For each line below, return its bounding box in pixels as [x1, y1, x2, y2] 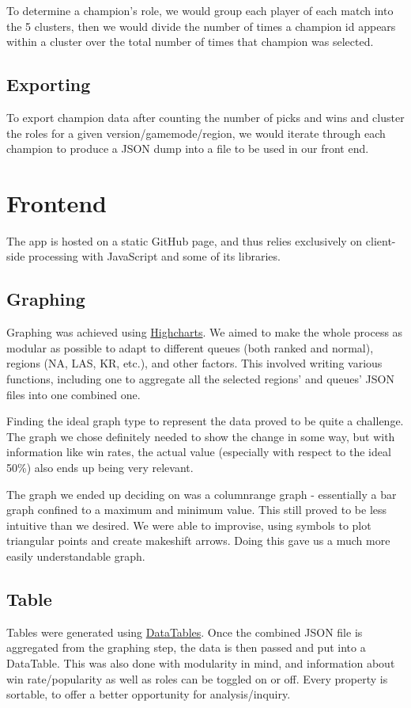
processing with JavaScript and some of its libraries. [28, 248, 281, 265]
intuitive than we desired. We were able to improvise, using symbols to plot [6, 516, 371, 533]
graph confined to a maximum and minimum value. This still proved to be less [6, 501, 387, 518]
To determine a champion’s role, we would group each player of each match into [6, 2, 394, 18]
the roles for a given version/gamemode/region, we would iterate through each [6, 124, 386, 141]
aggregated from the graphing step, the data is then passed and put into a [6, 639, 366, 656]
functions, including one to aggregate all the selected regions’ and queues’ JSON [6, 371, 394, 387]
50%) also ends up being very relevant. [6, 459, 194, 476]
